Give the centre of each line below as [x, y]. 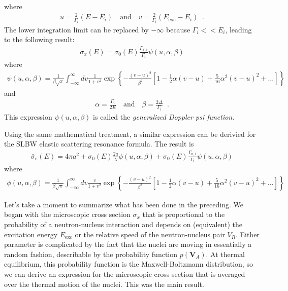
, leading [238, 29]
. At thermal [225, 254]
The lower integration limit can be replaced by [76, 29]
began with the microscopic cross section [67, 214]
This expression [28, 116]
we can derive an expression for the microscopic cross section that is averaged [125, 274]
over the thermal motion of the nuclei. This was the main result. [104, 284]
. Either [247, 234]
